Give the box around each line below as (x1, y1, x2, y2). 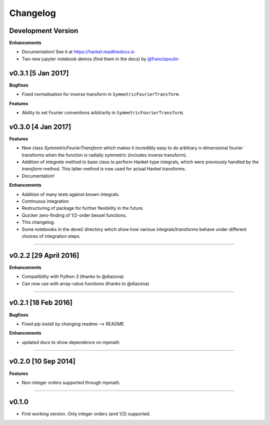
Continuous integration (21, 198, 69, 204)
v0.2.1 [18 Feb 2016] (9, 299, 72, 307)
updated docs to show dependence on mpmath (21, 339, 119, 345)
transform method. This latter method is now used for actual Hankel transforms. (21, 166, 186, 172)
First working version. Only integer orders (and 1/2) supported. (21, 411, 151, 417)
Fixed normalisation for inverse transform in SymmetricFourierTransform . (21, 91, 180, 97)
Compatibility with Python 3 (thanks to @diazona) (21, 274, 124, 280)
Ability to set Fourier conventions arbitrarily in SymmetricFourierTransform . (21, 109, 184, 115)
